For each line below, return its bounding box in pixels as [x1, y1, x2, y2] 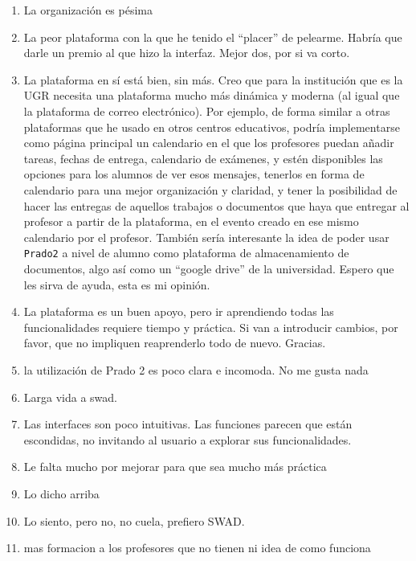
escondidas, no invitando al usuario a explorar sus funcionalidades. [23, 431, 352, 448]
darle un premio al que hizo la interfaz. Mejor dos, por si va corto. [23, 44, 350, 61]
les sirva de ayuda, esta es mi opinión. [23, 276, 210, 293]
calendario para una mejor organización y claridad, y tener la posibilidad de [23, 181, 398, 198]
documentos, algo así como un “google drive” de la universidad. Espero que [23, 260, 394, 276]
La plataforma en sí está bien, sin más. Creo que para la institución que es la [23, 71, 403, 88]
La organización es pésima [23, 2, 153, 18]
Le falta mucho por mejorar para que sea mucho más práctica [23, 458, 327, 475]
